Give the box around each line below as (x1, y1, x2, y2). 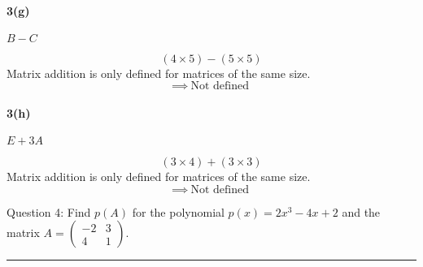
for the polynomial (132, 203, 225, 220)
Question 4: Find (7, 203, 91, 220)
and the (342, 203, 381, 220)
